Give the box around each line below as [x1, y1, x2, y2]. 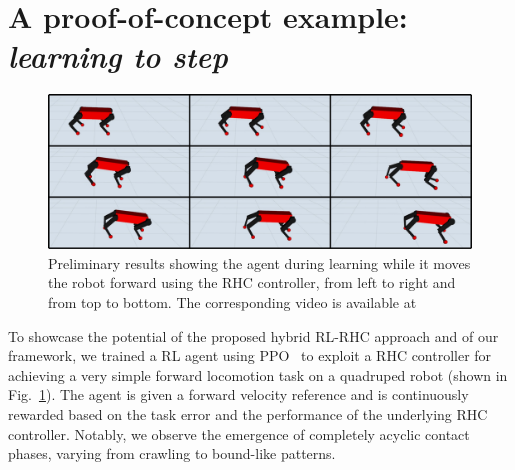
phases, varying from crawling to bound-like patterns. [8, 443, 336, 464]
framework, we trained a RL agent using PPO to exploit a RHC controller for [8, 345, 492, 366]
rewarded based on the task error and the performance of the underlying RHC [8, 403, 488, 424]
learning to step [8, 35, 228, 77]
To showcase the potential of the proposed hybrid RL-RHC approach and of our [8, 325, 499, 346]
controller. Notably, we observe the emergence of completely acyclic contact [8, 423, 470, 444]
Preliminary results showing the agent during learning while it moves [48, 252, 471, 273]
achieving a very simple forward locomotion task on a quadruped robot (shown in [8, 364, 508, 385]
